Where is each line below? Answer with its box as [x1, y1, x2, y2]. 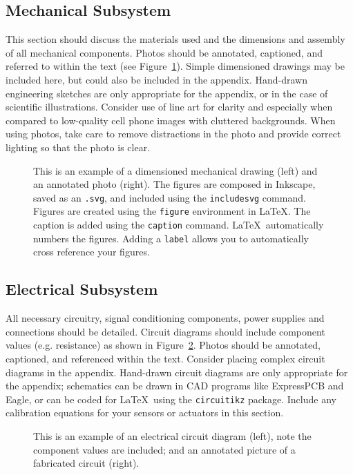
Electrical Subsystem [6, 278, 158, 300]
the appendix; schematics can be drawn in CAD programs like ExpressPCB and [6, 378, 344, 393]
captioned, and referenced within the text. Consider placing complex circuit [6, 351, 325, 365]
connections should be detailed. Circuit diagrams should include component [6, 324, 325, 338]
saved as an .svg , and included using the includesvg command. [33, 190, 306, 204]
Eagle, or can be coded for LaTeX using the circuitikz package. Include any [6, 391, 336, 406]
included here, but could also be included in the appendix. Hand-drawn [6, 72, 307, 86]
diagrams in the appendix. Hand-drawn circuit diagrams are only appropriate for [6, 365, 348, 379]
